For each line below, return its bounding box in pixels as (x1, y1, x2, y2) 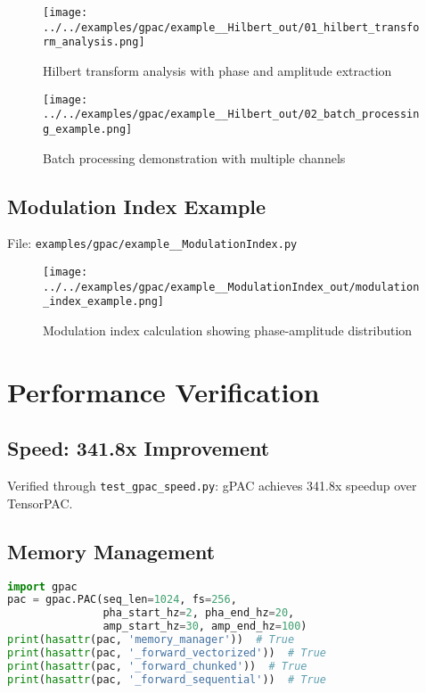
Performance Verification (7, 373, 320, 409)
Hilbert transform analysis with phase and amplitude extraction (43, 61, 392, 79)
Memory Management (7, 537, 216, 565)
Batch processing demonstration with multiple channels (43, 148, 346, 167)
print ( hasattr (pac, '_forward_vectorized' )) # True (7, 646, 326, 659)
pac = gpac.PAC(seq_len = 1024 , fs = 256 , (7, 593, 237, 606)
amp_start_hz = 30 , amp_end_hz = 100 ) (102, 620, 307, 633)
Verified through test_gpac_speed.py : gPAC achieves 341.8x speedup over (7, 476, 417, 495)
